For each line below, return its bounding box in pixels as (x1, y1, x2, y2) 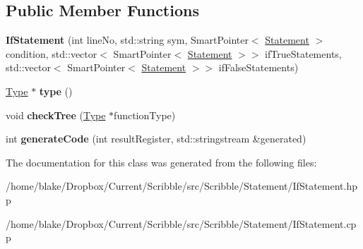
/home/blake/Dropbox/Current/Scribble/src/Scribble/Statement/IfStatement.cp (6, 216, 357, 231)
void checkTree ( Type (6, 107, 106, 122)
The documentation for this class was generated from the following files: (6, 154, 317, 169)
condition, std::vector (6, 46, 97, 61)
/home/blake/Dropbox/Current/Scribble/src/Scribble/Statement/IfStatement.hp (6, 178, 357, 193)
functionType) (114, 107, 176, 122)
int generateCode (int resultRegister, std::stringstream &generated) (6, 131, 307, 146)
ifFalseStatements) (218, 60, 299, 75)
